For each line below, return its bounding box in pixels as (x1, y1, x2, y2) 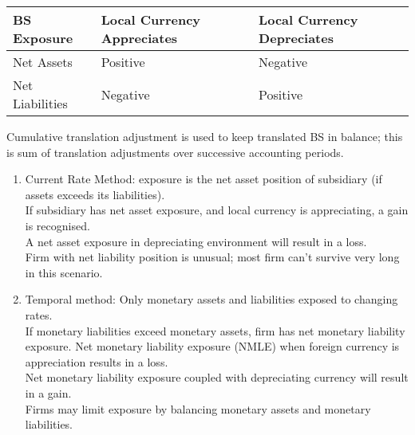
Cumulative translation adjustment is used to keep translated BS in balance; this (6, 128, 403, 144)
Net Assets (13, 53, 73, 71)
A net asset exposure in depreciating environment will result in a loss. (25, 233, 367, 249)
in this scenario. (25, 264, 103, 280)
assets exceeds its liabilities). (25, 186, 165, 202)
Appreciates (101, 29, 178, 47)
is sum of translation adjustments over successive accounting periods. (6, 143, 344, 160)
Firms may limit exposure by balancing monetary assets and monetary (25, 400, 371, 417)
